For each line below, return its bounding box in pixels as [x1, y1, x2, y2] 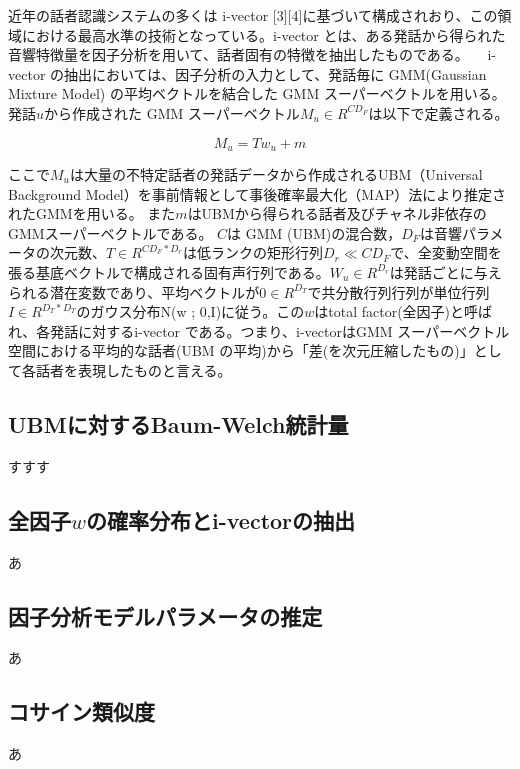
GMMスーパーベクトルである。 [8, 222, 213, 243]
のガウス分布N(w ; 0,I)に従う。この [76, 301, 305, 322]
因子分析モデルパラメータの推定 [8, 600, 323, 631]
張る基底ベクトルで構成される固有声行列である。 [8, 261, 330, 282]
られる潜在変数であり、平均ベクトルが [8, 281, 260, 302]
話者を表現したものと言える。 [35, 359, 232, 380]
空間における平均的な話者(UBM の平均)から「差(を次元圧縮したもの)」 [8, 340, 474, 361]
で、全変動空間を [390, 242, 502, 263]
